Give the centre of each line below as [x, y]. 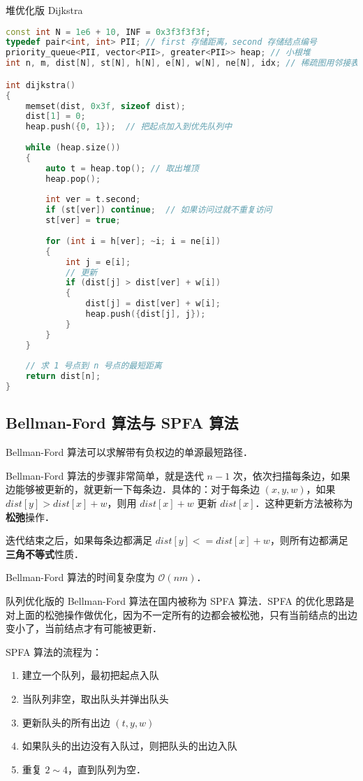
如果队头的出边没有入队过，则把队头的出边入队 [129, 746]
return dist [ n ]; [63, 377]
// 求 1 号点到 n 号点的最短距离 [94, 366]
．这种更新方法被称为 [304, 502]
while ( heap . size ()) [73, 148]
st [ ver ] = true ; [83, 221]
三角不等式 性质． [45, 553]
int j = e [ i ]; [98, 262]
